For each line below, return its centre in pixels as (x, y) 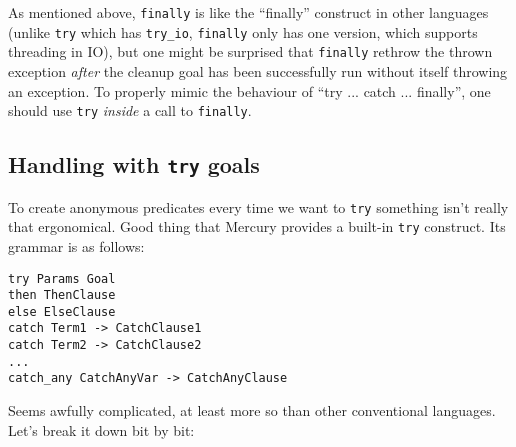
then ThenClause (62, 295)
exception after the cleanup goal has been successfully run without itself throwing (258, 70)
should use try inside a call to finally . (130, 110)
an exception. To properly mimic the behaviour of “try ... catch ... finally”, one (249, 90)
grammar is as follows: (76, 245)
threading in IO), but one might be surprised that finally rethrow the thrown (250, 51)
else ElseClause (62, 311)
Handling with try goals (134, 164)
